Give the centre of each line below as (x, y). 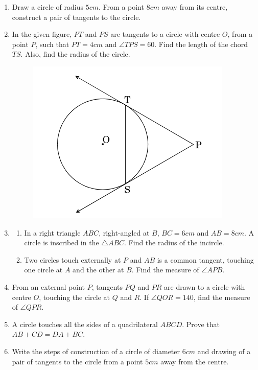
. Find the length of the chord (201, 44)
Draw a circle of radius (48, 7)
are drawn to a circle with (205, 286)
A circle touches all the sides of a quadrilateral (85, 324)
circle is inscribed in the (62, 242)
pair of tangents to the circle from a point (77, 361)
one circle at (43, 270)
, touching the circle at (74, 297)
